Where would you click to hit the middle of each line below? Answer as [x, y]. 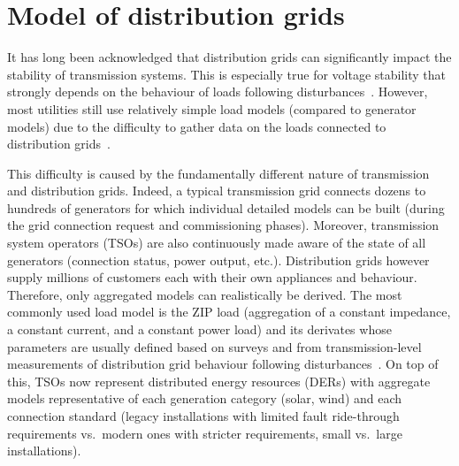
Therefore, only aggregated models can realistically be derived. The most [205, 294]
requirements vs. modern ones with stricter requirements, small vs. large [205, 433]
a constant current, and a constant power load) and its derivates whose [199, 329]
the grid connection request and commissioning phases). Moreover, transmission [223, 225]
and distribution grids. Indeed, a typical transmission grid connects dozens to [217, 191]
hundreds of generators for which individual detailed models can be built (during [226, 207]
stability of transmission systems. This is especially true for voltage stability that [227, 74]
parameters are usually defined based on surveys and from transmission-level [214, 346]
